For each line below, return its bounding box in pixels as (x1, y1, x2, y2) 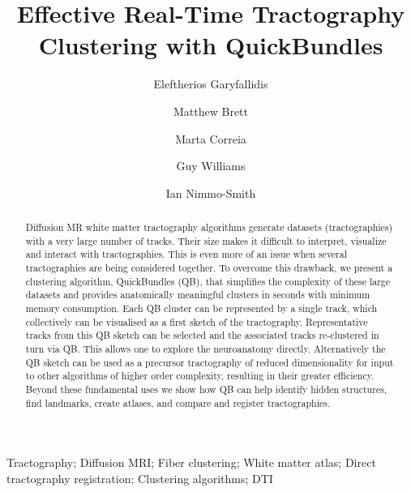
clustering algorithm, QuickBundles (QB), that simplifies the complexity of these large (25, 274, 391, 288)
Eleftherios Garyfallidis (153, 75, 268, 92)
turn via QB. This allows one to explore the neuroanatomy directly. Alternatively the (25, 341, 386, 355)
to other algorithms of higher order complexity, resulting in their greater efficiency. (25, 369, 375, 383)
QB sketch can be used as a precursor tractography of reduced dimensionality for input (25, 355, 394, 369)
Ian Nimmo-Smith (165, 184, 256, 201)
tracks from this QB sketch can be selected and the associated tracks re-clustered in (25, 328, 379, 342)
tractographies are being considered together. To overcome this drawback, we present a (25, 261, 393, 275)
